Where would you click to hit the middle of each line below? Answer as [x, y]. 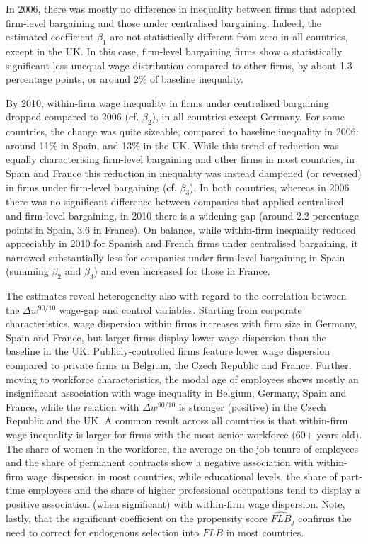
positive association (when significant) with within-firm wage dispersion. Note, [176, 504]
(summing [27, 271]
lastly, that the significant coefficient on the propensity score [137, 517]
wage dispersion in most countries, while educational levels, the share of [182, 476]
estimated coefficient [50, 36]
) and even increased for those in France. [182, 271]
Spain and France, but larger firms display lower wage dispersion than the [166, 337]
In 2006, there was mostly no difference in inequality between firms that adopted [181, 8]
